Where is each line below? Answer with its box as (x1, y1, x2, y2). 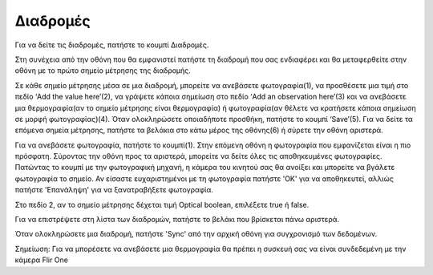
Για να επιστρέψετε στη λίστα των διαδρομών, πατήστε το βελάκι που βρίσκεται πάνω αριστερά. (14, 215, 340, 224)
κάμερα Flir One (14, 255, 68, 265)
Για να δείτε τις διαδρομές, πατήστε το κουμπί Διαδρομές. (14, 40, 209, 50)
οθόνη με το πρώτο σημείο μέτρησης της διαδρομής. (14, 66, 192, 75)
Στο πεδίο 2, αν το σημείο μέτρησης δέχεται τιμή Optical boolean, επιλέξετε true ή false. (14, 200, 310, 209)
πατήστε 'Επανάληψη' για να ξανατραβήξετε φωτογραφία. (14, 185, 214, 195)
